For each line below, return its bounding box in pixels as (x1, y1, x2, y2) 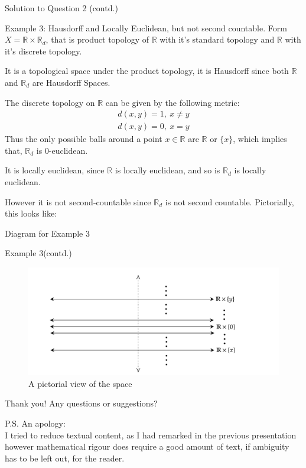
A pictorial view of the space (28, 377, 132, 389)
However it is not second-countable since (5, 195, 151, 208)
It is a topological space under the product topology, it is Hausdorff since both (5, 64, 289, 77)
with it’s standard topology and (159, 33, 275, 46)
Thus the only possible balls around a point (5, 133, 162, 145)
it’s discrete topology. (5, 44, 82, 57)
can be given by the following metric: (105, 96, 240, 108)
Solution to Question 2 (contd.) (5, 2, 118, 14)
